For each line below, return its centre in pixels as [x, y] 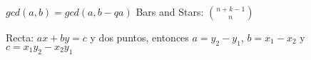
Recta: [20, 37]
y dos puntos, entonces [139, 37]
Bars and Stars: [170, 11]
